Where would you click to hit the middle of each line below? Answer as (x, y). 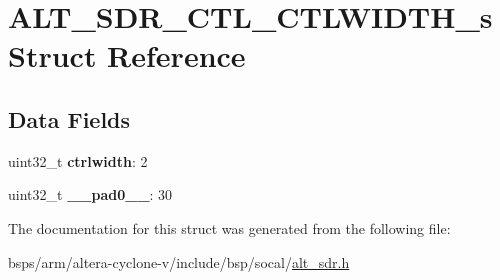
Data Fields (69, 118)
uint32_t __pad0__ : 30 (90, 194)
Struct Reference (127, 55)
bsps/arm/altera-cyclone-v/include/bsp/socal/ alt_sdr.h (179, 261)
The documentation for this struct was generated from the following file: (229, 227)
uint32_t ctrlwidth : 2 (78, 160)
